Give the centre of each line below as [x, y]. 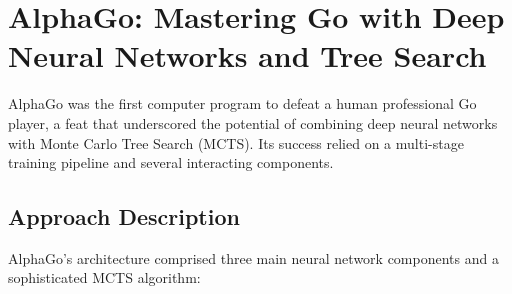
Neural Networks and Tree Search [247, 55]
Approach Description [124, 216]
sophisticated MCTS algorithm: [104, 277]
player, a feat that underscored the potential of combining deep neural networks [253, 122]
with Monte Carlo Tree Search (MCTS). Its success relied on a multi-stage [236, 142]
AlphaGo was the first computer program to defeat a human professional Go [242, 103]
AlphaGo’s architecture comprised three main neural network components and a [253, 257]
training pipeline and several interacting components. [171, 162]
